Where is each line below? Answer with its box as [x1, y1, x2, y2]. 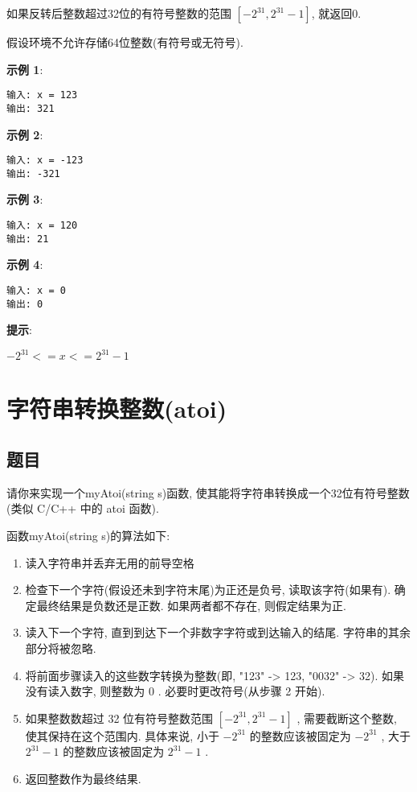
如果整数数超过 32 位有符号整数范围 [25, 709, 214, 726]
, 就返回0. [311, 5, 362, 21]
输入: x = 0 [6, 284, 66, 296]
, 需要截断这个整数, [296, 709, 397, 726]
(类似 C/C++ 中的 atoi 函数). [6, 500, 159, 517]
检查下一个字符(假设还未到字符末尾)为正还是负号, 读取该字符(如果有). [25, 581, 391, 598]
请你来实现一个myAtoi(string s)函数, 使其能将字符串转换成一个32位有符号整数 [6, 484, 410, 501]
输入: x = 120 [6, 220, 78, 231]
